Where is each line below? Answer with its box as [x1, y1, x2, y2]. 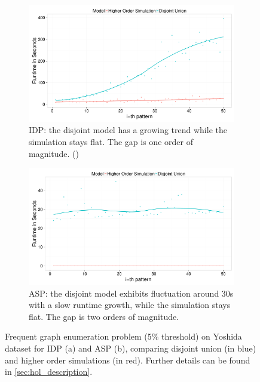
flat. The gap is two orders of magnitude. [29, 310, 179, 322]
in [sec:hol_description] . [5, 365, 93, 378]
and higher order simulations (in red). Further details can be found [5, 353, 250, 366]
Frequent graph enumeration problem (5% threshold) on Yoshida [5, 330, 242, 343]
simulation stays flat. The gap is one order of [29, 135, 193, 148]
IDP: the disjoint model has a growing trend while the [29, 124, 227, 136]
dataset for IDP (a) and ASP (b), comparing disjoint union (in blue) [5, 342, 256, 355]
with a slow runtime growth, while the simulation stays [29, 298, 231, 311]
